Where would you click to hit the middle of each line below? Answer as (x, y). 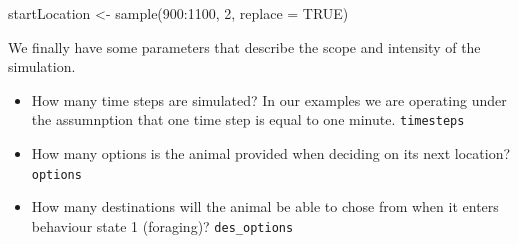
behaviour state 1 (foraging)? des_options (162, 225)
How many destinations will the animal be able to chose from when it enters (265, 206)
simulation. (42, 66)
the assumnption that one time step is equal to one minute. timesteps (248, 119)
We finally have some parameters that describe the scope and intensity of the (244, 46)
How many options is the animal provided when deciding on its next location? (271, 153)
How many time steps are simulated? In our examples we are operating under (269, 99)
